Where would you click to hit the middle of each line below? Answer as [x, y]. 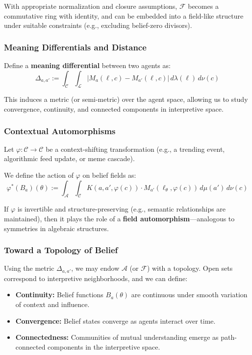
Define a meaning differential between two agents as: [87, 65]
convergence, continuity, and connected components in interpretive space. [114, 108]
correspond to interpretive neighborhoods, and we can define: [96, 278]
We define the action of [39, 175]
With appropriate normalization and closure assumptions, [91, 6]
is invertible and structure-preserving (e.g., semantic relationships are [122, 209]
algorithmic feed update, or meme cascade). [69, 158]
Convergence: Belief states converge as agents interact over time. [115, 320]
